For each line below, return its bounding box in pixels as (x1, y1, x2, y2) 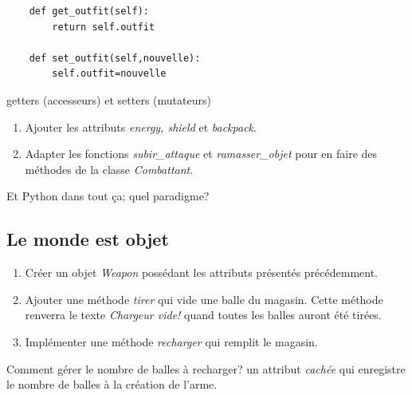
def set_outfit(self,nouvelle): (29, 52, 201, 64)
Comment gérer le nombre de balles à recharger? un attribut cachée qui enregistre (6, 360, 406, 377)
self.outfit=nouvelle (52, 68, 167, 80)
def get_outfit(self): (29, 6, 149, 17)
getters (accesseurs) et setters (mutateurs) (6, 91, 211, 108)
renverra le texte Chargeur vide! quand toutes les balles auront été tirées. (25, 306, 382, 323)
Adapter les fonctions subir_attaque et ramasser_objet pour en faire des (25, 145, 378, 162)
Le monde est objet (6, 227, 169, 251)
